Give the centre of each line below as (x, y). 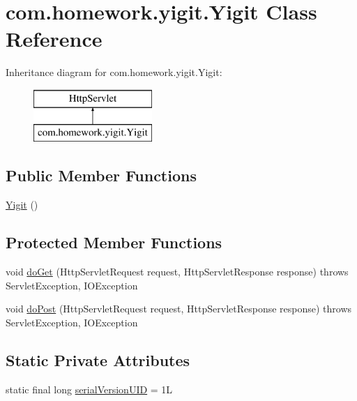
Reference (54, 39)
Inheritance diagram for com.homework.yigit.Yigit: (114, 72)
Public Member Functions (101, 175)
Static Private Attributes (98, 360)
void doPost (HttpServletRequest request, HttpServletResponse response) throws (179, 309)
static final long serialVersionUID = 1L (89, 389)
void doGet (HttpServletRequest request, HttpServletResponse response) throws (177, 272)
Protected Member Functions (114, 242)
